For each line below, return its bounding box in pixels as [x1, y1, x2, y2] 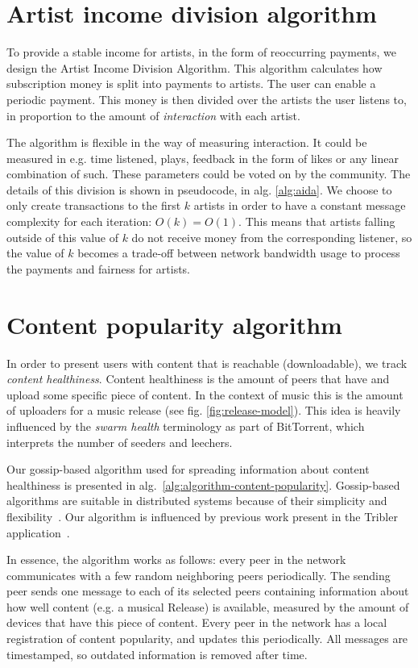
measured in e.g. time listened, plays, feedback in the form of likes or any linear [6, 149, 399, 166]
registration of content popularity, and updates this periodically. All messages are [6, 630, 408, 647]
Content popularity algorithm [6, 307, 342, 340]
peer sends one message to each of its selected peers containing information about [6, 582, 409, 599]
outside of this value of [6, 228, 118, 245]
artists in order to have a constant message [193, 197, 406, 214]
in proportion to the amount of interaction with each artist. [6, 106, 300, 123]
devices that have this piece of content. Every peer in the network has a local [6, 614, 387, 631]
